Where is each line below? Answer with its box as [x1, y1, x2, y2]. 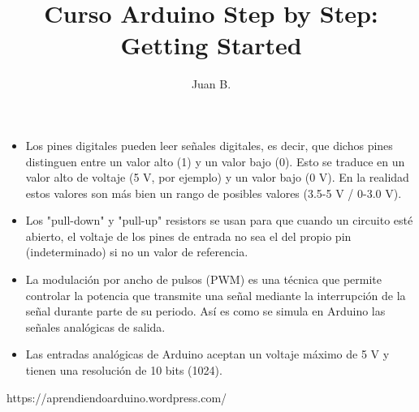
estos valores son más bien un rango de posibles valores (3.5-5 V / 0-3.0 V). [25, 184, 402, 201]
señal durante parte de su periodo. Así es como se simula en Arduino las [25, 303, 386, 320]
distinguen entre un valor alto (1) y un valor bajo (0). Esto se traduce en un [25, 152, 405, 170]
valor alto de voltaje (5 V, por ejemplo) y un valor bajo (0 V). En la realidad [25, 169, 409, 186]
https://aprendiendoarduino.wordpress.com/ [6, 388, 227, 406]
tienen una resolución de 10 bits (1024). [25, 362, 222, 379]
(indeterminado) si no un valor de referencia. [25, 243, 248, 260]
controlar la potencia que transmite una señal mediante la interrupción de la [25, 286, 406, 303]
